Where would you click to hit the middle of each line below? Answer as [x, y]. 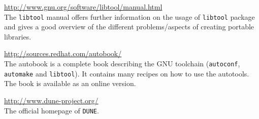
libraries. [18, 36]
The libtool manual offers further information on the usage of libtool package [129, 16]
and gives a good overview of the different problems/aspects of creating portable [129, 27]
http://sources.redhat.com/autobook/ [63, 53]
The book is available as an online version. [70, 83]
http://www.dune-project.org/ [51, 100]
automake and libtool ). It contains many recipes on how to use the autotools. [127, 73]
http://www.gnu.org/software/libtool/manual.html [83, 7]
